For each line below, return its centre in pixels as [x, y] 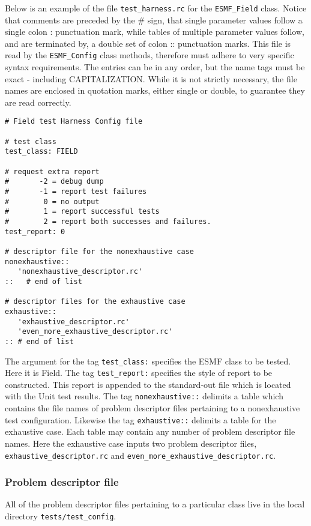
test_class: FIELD [41, 152]
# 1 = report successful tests [82, 212]
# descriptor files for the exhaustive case [95, 302]
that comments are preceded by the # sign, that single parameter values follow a [154, 20]
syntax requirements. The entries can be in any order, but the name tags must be [155, 67]
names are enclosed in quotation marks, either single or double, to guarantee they [155, 90]
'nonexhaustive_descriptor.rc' [80, 272]
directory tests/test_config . [61, 516]
